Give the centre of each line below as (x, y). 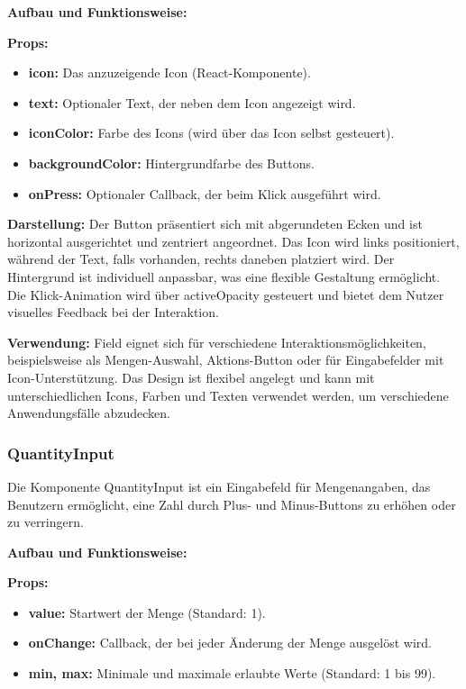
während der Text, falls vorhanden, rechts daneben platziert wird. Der (201, 259)
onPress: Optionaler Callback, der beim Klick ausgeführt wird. (205, 193)
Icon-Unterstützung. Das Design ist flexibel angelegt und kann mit (191, 377)
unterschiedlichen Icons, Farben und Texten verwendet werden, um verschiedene (228, 395)
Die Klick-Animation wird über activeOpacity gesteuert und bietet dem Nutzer (226, 294)
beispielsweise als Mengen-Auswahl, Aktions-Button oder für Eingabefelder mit (226, 360)
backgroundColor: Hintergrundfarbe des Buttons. (171, 163)
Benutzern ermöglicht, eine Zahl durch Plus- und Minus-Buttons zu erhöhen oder (232, 504)
